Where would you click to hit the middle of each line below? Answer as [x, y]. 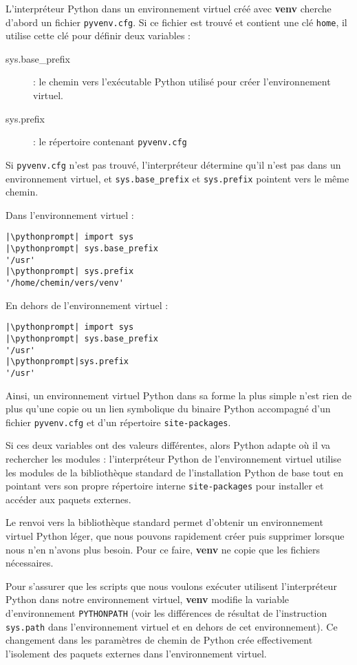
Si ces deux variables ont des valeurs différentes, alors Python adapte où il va [168, 445]
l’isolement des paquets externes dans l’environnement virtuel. [136, 653]
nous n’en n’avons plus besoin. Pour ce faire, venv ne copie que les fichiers [163, 549]
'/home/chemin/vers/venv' [65, 283]
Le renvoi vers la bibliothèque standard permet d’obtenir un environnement [164, 522]
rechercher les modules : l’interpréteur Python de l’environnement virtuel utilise [174, 458]
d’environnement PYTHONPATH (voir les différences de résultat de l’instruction [166, 612]
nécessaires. [30, 563]
